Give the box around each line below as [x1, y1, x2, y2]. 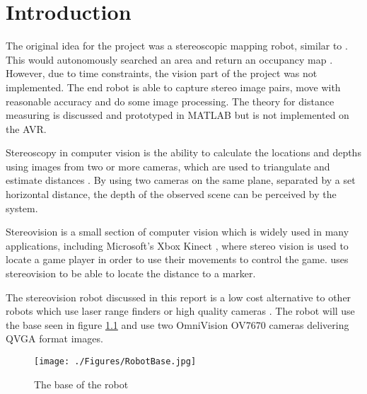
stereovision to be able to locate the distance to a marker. [6, 266, 256, 281]
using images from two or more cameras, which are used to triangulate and [6, 158, 330, 173]
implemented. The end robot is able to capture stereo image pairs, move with [6, 79, 341, 94]
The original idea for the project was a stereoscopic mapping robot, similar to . [6, 38, 348, 53]
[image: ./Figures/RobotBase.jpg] [34, 357, 197, 366]
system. [6, 200, 38, 215]
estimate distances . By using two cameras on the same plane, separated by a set [6, 173, 356, 187]
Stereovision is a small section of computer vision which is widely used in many [6, 224, 349, 239]
